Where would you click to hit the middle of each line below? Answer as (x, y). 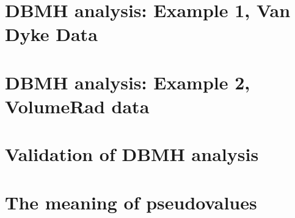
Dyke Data (51, 34)
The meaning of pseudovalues (131, 202)
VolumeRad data (77, 106)
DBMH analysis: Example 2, (128, 82)
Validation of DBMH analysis (132, 154)
